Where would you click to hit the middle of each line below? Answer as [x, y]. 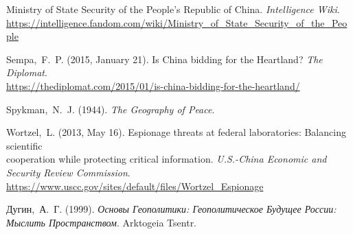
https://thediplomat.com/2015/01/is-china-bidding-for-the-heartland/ [153, 85]
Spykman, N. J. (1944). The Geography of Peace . [111, 109]
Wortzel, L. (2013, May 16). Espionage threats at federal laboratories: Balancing [176, 132]
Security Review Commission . [68, 172]
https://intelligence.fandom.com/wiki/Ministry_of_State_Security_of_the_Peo [177, 22]
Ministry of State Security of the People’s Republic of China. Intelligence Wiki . [173, 9]
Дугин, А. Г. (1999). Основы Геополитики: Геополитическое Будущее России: [171, 209]
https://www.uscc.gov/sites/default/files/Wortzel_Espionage [135, 186]
